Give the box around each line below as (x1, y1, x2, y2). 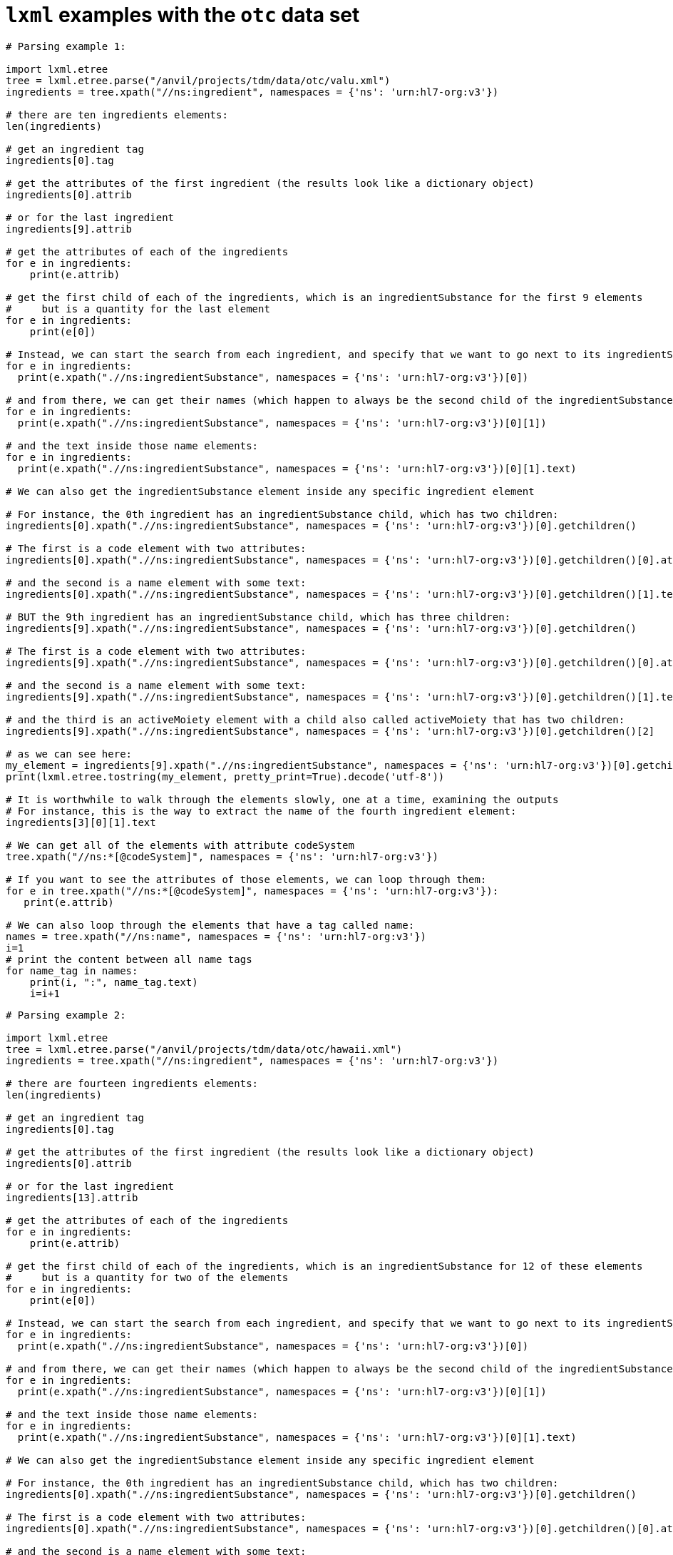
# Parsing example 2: (6, 1009, 126, 1021)
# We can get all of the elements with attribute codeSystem (6, 839, 354, 851)
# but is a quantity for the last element (6, 302, 270, 315)
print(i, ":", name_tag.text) (29, 976, 198, 988)
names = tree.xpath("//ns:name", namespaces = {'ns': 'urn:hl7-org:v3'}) (6, 930, 427, 942)
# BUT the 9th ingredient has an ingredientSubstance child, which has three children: (6, 611, 511, 623)
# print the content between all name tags (6, 953, 252, 965)
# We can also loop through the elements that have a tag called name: (6, 919, 415, 931)
